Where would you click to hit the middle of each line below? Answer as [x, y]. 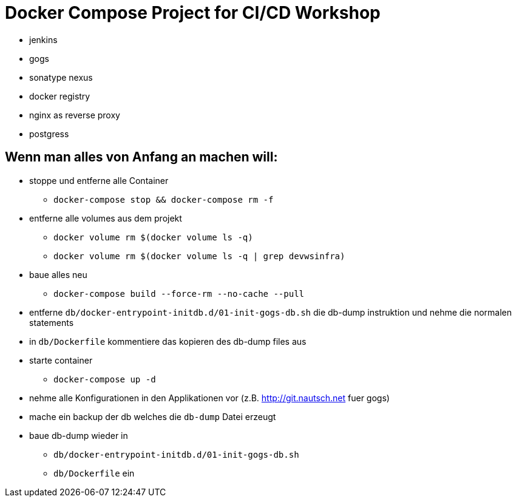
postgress [49, 134]
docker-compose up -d [105, 379]
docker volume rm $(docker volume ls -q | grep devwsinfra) [199, 256]
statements [52, 322]
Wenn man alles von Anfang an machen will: [141, 157]
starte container [61, 360]
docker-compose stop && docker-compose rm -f [164, 199]
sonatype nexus [61, 77]
